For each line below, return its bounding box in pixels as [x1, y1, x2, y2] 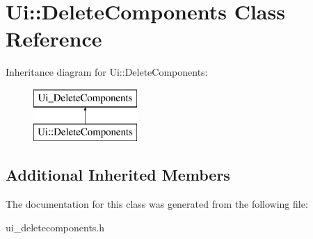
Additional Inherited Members [6, 164, 230, 186]
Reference [6, 24, 102, 53]
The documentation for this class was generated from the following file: [6, 197, 308, 211]
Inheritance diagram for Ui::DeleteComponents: [6, 65, 208, 79]
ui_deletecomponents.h [6, 220, 105, 234]
